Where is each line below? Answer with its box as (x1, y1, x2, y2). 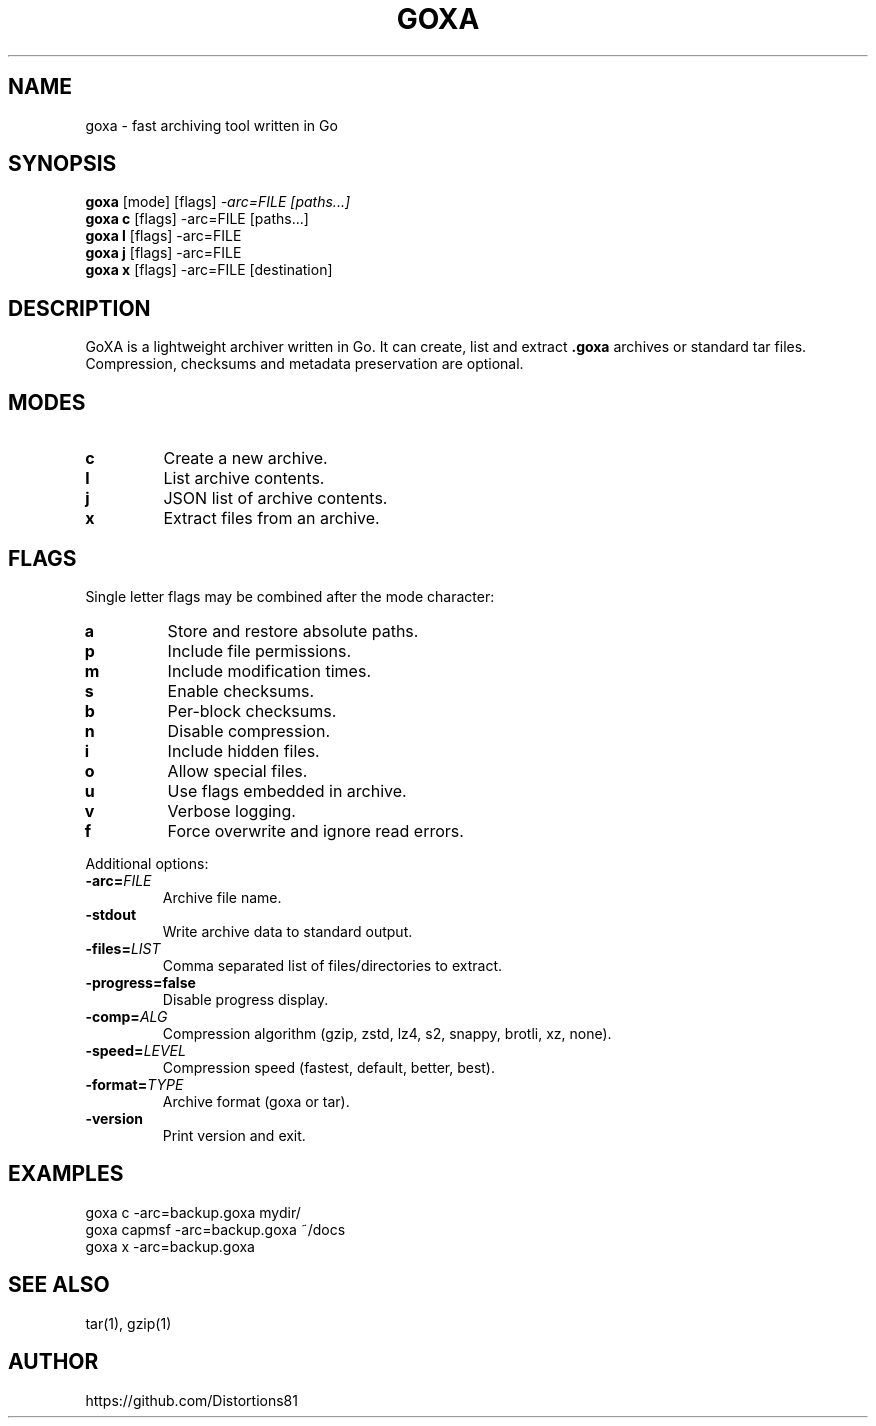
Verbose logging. (167, 800, 296, 821)
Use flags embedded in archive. (167, 780, 407, 801)
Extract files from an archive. (163, 508, 380, 529)
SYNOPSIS (8, 151, 117, 177)
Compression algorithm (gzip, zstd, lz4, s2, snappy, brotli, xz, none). (162, 1024, 612, 1042)
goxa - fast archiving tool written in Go (85, 116, 338, 134)
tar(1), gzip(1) (85, 1314, 172, 1332)
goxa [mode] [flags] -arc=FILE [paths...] (85, 193, 351, 211)
